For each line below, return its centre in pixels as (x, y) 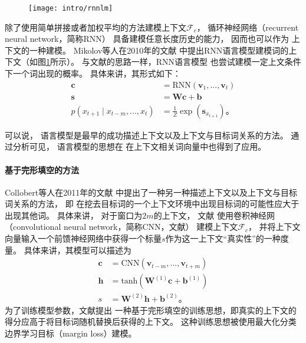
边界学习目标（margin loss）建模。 (71, 333)
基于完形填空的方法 (42, 169)
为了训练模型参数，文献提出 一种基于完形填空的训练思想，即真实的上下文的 (151, 310)
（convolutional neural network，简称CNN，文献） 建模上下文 (121, 227)
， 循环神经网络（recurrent (248, 27)
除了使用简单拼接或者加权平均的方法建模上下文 (96, 27)
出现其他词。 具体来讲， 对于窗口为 (74, 215)
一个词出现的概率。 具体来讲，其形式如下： (97, 73)
